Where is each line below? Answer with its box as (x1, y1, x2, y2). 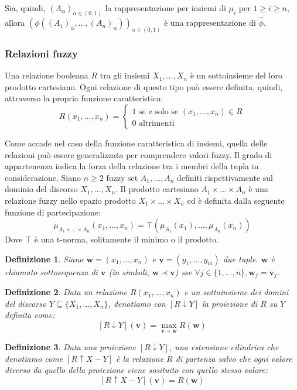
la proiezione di (202, 297, 258, 309)
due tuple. (223, 252, 258, 265)
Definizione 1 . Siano (5, 252, 84, 265)
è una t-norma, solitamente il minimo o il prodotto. (34, 233, 219, 245)
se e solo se (139, 107, 179, 116)
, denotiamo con (108, 297, 166, 309)
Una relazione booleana (5, 69, 88, 81)
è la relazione (116, 352, 164, 364)
